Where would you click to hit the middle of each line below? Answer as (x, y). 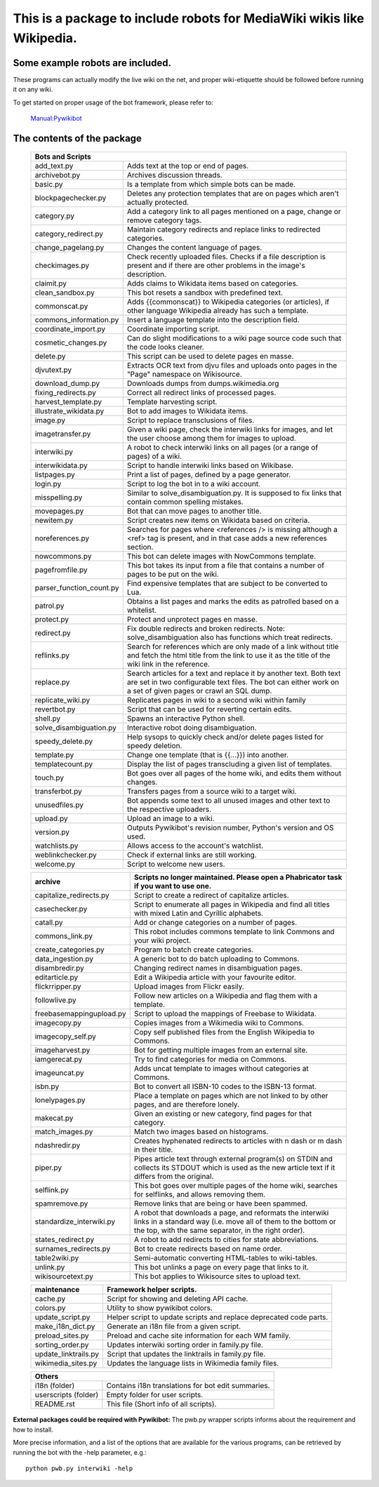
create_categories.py (69, 949)
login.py (48, 484)
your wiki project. (162, 940)
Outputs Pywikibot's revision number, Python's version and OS (230, 828)
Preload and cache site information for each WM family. (199, 1335)
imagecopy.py (58, 1023)
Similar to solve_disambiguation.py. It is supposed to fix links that (234, 493)
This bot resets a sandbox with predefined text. (205, 293)
